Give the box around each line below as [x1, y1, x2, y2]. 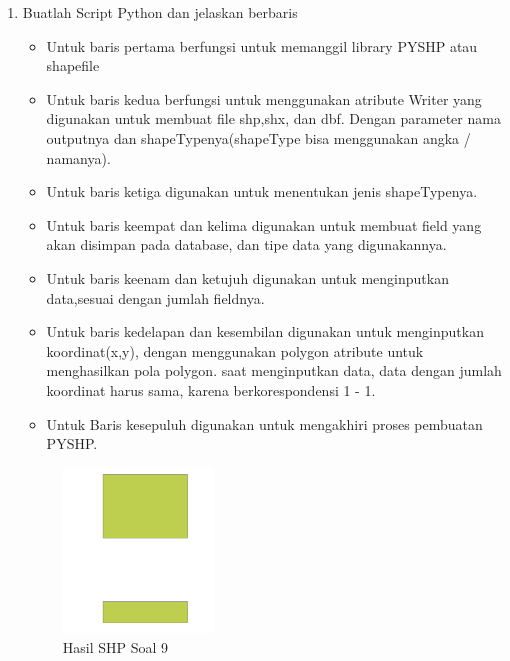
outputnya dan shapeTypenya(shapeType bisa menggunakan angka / [46, 127, 471, 148]
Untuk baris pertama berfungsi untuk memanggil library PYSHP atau [46, 35, 478, 56]
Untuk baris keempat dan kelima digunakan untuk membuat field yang [46, 214, 482, 235]
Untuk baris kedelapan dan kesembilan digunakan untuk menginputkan [46, 321, 484, 342]
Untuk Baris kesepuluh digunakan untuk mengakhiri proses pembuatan [46, 413, 483, 434]
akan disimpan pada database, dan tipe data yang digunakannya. [46, 234, 447, 255]
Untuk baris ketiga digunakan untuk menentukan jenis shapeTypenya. [46, 181, 478, 202]
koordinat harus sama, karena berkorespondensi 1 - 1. [46, 379, 376, 400]
